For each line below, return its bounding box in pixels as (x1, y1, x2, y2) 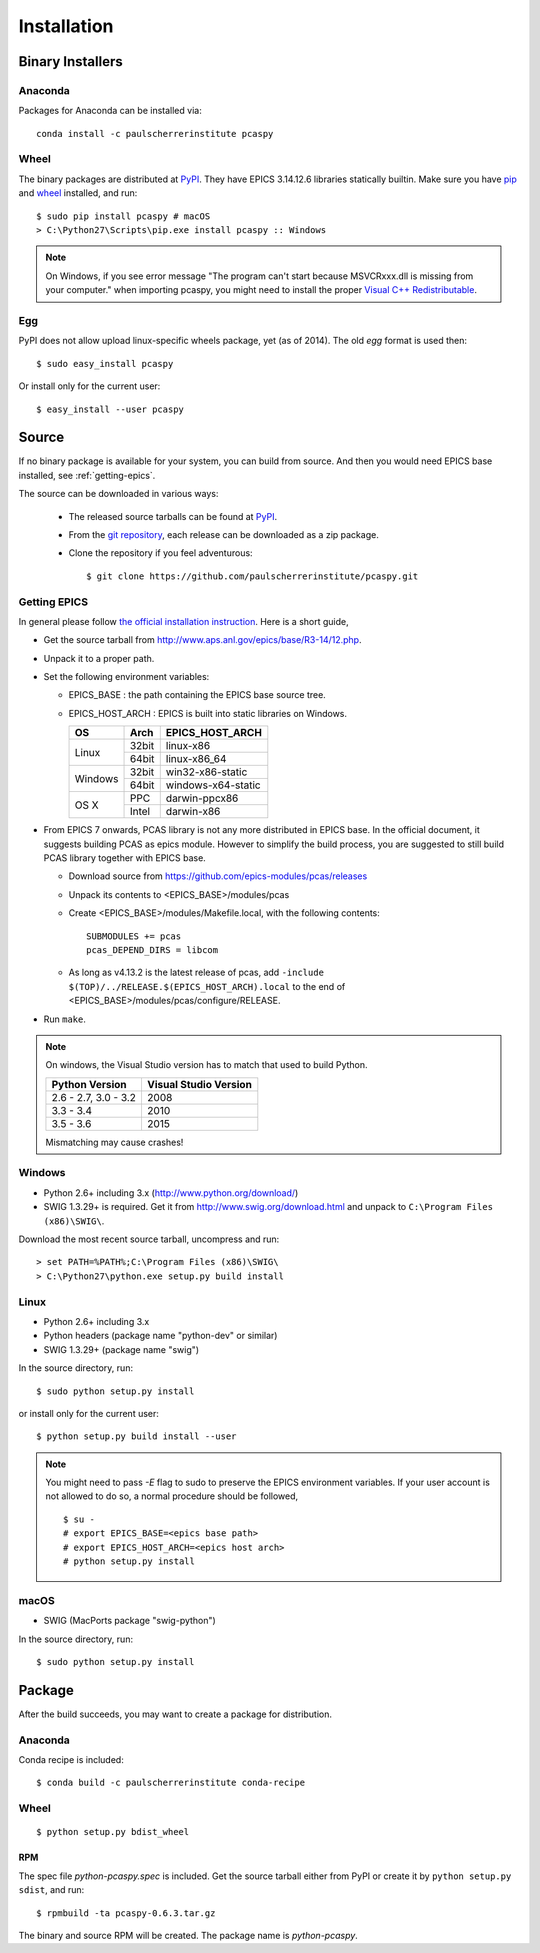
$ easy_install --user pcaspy (36, 403, 185, 415)
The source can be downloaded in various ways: (18, 488, 219, 500)
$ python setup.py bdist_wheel (36, 1826, 190, 1838)
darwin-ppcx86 (165, 791, 239, 805)
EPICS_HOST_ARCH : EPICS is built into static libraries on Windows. (68, 707, 348, 719)
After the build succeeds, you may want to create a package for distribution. (18, 1708, 332, 1720)
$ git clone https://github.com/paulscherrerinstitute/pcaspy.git (86, 570, 419, 582)
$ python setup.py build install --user (36, 1431, 237, 1442)
